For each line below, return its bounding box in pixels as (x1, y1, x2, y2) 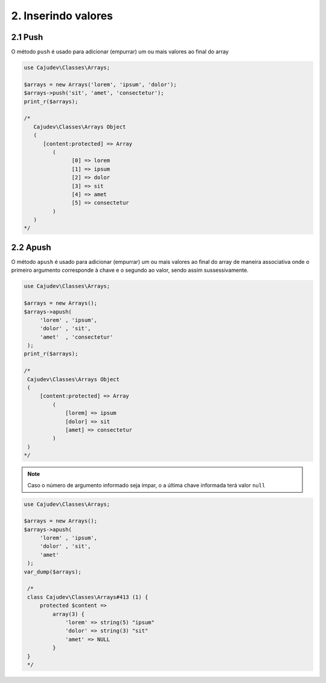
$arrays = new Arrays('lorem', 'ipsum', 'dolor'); (24, 81, 177, 88)
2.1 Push (11, 32, 43, 42)
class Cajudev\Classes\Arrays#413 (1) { (27, 594, 149, 600)
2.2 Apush (11, 242, 51, 252)
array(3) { (52, 611, 85, 617)
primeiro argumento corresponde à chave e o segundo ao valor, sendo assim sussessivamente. (11, 266, 249, 274)
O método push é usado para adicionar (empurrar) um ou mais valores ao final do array (11, 48, 229, 56)
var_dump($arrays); (24, 568, 81, 575)
